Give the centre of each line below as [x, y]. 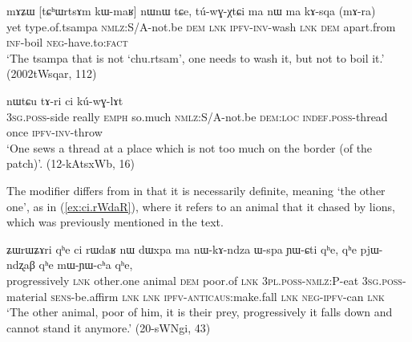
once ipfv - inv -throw [55, 132]
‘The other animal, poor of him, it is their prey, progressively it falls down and [200, 312]
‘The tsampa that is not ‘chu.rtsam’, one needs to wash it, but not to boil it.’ [196, 57]
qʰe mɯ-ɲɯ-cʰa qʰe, [86, 265]
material [27, 296]
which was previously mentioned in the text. [115, 222]
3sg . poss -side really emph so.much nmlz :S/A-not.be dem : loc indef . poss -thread [197, 116]
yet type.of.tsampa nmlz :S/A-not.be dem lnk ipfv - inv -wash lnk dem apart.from [201, 26]
